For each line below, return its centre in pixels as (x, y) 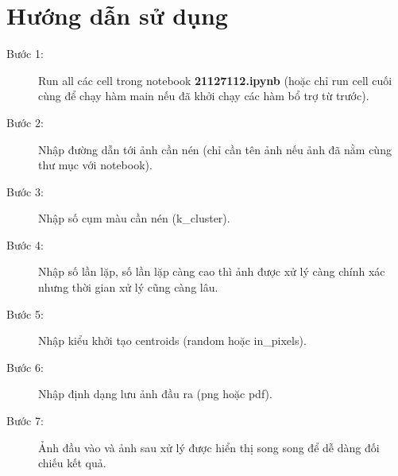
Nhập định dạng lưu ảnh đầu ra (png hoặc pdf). (155, 394)
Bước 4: (25, 244)
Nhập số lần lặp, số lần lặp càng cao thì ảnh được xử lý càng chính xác (212, 271)
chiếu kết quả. (72, 463)
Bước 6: (25, 367)
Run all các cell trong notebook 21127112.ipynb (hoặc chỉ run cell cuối (215, 80)
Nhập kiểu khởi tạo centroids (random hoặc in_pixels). (172, 341)
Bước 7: (25, 421)
